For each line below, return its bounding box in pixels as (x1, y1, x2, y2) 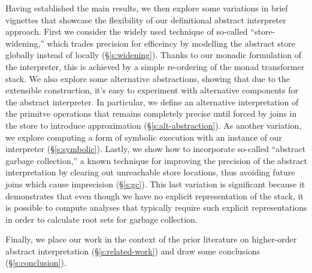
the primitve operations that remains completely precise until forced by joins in (5, 107, 297, 120)
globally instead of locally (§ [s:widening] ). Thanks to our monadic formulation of (5, 48, 302, 61)
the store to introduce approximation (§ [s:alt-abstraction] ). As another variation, (5, 119, 302, 131)
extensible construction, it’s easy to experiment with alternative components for (5, 84, 298, 96)
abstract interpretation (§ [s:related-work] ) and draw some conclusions (5, 244, 260, 257)
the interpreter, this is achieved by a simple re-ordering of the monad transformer (5, 60, 305, 72)
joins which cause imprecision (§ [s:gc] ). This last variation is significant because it (5, 177, 305, 190)
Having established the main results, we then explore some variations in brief (5, 2, 288, 14)
